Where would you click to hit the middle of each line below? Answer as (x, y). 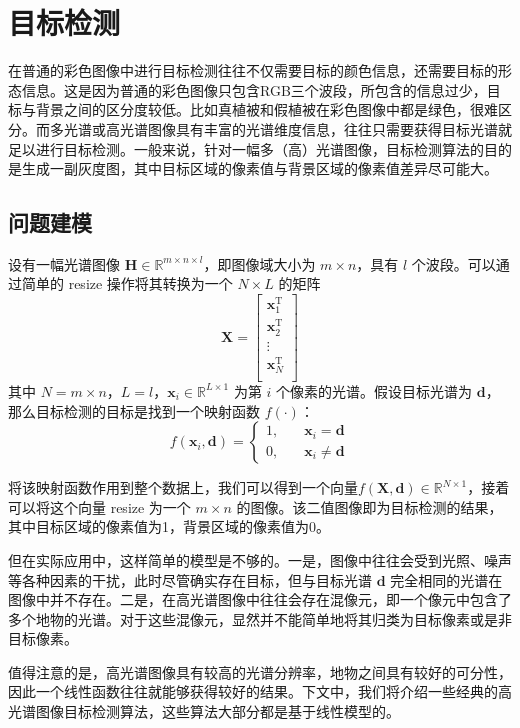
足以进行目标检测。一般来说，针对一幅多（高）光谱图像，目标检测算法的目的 (260, 148)
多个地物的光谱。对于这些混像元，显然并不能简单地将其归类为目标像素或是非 (260, 618)
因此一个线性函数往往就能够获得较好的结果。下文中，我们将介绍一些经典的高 (260, 691)
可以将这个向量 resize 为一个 (99, 506)
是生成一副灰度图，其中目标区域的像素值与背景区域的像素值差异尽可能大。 (253, 168)
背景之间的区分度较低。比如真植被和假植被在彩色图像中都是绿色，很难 (266, 109)
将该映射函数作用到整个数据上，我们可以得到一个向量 (183, 487)
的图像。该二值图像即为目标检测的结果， (369, 506)
